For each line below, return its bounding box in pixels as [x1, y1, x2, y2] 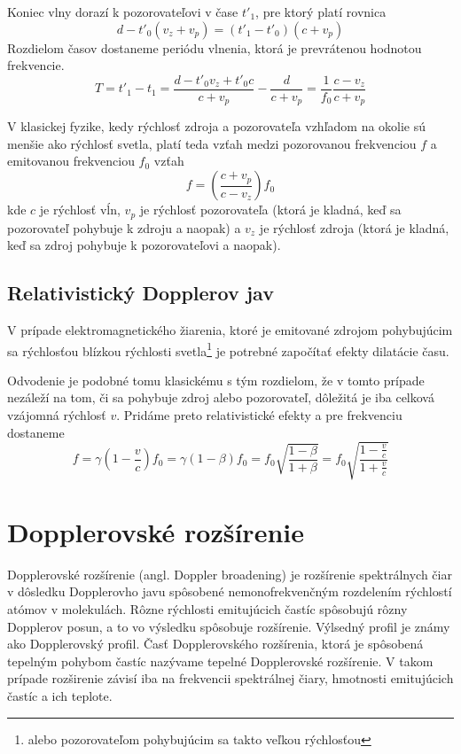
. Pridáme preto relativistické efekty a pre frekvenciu [116, 405, 402, 424]
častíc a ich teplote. [7, 686, 113, 704]
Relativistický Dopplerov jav [7, 279, 274, 307]
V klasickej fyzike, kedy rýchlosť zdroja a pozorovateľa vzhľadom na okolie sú [7, 117, 426, 136]
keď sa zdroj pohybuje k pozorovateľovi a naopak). [7, 236, 281, 254]
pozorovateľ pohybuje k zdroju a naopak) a [7, 218, 241, 237]
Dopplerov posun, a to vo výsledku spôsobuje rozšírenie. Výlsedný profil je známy [7, 617, 450, 635]
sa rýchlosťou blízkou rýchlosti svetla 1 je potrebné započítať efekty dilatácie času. [7, 338, 449, 360]
